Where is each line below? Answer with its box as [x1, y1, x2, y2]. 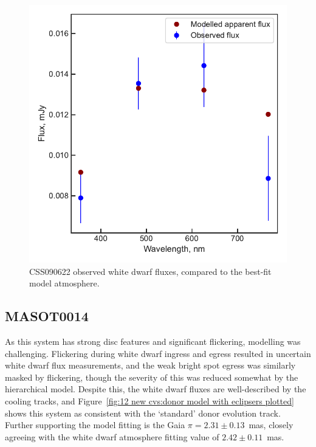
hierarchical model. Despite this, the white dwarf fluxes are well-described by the [5, 383, 306, 395]
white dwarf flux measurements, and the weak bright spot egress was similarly [5, 359, 296, 372]
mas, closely [249, 418, 294, 431]
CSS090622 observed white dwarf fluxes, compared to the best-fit [29, 265, 272, 277]
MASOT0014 [5, 307, 89, 325]
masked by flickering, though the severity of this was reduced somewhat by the [5, 370, 298, 383]
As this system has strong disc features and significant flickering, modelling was [5, 334, 301, 347]
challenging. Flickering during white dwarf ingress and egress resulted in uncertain [5, 347, 311, 359]
